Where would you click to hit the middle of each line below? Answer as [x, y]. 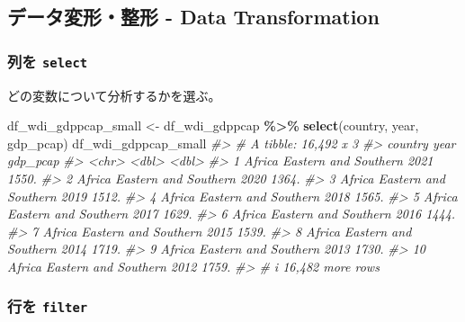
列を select [48, 61]
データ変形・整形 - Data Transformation [193, 17]
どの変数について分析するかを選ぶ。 [114, 95]
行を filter [48, 306]
